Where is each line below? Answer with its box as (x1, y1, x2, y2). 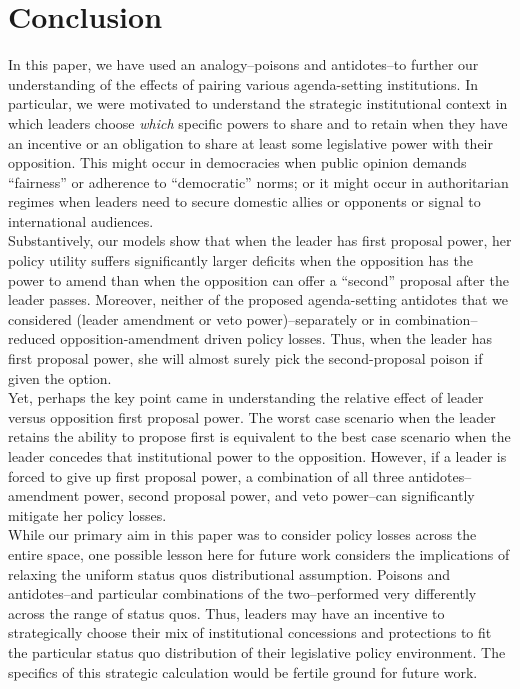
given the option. (8, 367, 112, 388)
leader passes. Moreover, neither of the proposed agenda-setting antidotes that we (8, 289, 508, 310)
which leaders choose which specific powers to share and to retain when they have (8, 112, 508, 133)
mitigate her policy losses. (8, 504, 167, 525)
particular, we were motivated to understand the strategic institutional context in (8, 93, 508, 114)
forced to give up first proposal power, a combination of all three (8, 465, 404, 486)
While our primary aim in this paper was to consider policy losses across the (8, 524, 477, 545)
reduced (8, 328, 56, 349)
